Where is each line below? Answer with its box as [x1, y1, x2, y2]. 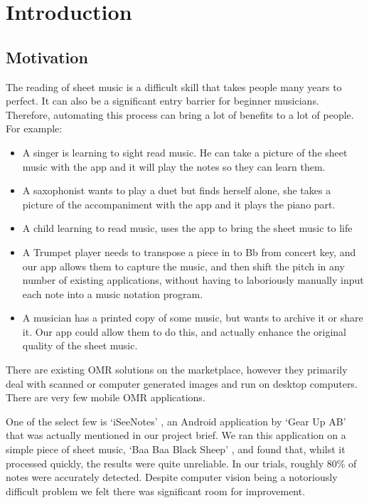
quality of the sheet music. [22, 338, 138, 353]
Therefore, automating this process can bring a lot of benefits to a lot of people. [6, 107, 354, 122]
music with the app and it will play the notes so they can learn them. [22, 159, 326, 174]
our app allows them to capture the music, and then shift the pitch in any [22, 258, 345, 273]
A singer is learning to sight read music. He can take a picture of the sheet [22, 144, 348, 159]
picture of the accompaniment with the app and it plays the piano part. [22, 196, 336, 211]
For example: [6, 121, 63, 136]
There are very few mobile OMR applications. [6, 390, 205, 405]
